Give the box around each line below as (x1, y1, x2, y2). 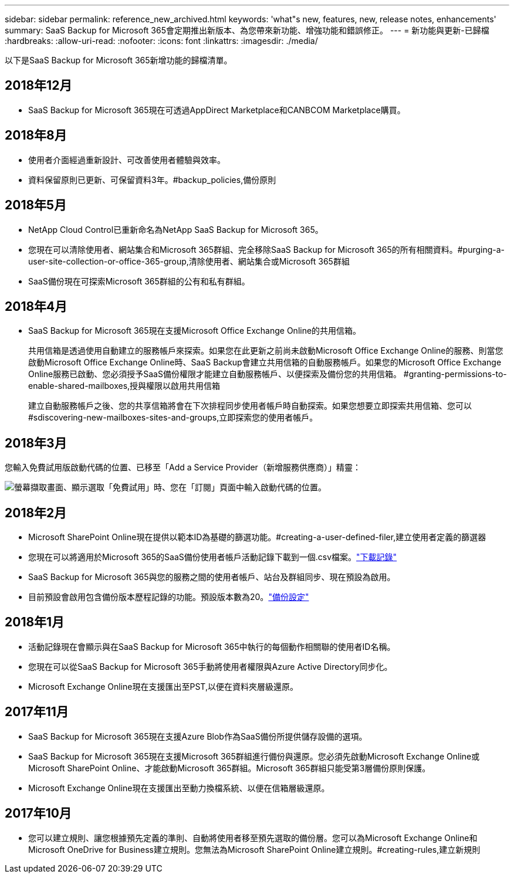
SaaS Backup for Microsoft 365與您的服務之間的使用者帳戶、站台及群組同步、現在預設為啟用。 (28, 572, 395, 582)
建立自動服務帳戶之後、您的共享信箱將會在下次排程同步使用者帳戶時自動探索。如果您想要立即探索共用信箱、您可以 (28, 401, 472, 411)
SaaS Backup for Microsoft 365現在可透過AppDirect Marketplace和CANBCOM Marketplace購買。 (28, 104, 405, 115)
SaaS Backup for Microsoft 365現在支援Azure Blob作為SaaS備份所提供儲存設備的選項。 (28, 731, 367, 741)
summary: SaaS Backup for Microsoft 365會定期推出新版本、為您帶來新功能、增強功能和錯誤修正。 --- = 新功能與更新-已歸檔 (5, 25, 489, 35)
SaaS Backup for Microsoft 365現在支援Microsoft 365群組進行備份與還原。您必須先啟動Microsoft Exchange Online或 (28, 751, 480, 761)
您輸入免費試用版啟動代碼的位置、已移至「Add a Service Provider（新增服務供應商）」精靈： (5, 462, 361, 473)
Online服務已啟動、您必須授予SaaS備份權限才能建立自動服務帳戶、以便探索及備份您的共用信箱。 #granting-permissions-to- (28, 369, 507, 379)
